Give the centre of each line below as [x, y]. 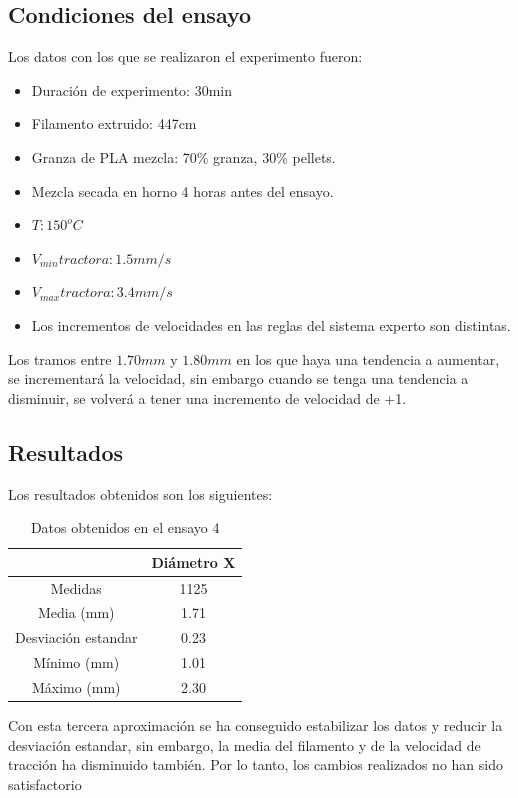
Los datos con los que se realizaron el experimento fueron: [185, 56]
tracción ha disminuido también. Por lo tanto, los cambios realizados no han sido [255, 764]
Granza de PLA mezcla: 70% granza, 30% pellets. [183, 156]
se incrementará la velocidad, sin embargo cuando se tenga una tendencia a [238, 378]
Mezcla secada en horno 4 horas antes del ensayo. [182, 190]
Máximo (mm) [76, 686]
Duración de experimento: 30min [131, 89]
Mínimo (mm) [76, 662]
